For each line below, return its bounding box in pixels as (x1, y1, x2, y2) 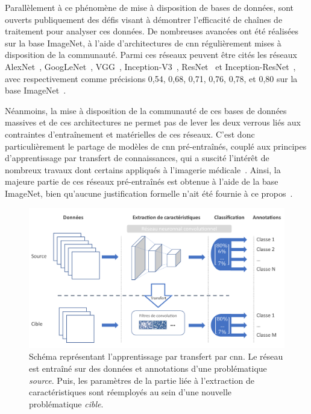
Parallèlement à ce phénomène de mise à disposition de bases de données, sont (5, 1, 294, 13)
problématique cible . (29, 397, 104, 410)
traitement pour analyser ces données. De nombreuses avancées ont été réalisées (5, 25, 299, 37)
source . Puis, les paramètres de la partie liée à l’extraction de (29, 374, 254, 386)
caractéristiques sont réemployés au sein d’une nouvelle (29, 386, 232, 398)
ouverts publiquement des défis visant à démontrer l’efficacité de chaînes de (5, 13, 283, 25)
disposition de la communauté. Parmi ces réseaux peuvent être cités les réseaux (5, 48, 297, 61)
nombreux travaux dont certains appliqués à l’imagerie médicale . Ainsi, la (5, 163, 281, 176)
